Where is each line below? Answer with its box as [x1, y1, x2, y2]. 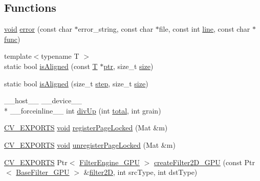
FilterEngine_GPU [79, 156, 140, 167]
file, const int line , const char [159, 24, 250, 34]
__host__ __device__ [4, 95, 82, 106]
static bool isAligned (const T [4, 60, 98, 71]
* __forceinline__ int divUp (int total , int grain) [4, 105, 161, 116]
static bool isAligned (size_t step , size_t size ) [4, 78, 148, 88]
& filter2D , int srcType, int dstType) [83, 167, 198, 177]
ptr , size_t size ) [103, 60, 154, 71]
